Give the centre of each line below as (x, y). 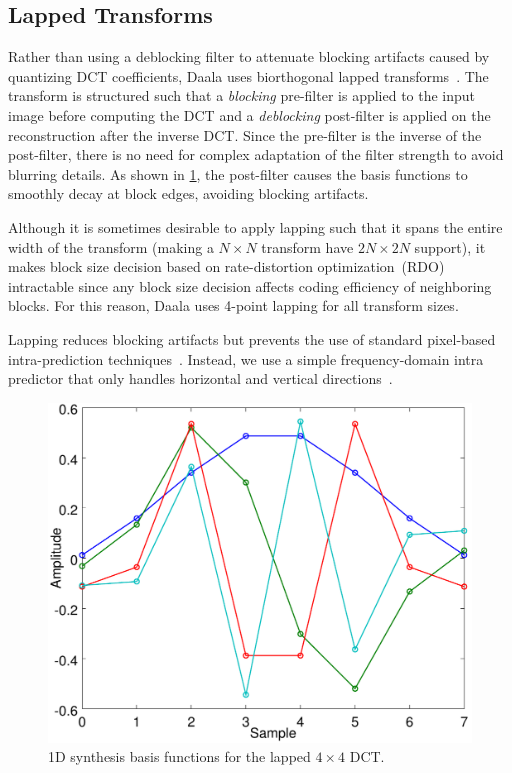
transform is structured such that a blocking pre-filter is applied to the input (242, 95)
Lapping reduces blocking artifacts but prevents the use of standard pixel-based (252, 338)
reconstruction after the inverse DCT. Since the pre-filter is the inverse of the (245, 134)
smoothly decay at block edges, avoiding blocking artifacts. (188, 193)
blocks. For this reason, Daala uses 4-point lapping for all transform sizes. (233, 305)
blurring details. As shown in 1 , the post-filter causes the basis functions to (238, 173)
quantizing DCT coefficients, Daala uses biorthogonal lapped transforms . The (248, 75)
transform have (307, 246)
